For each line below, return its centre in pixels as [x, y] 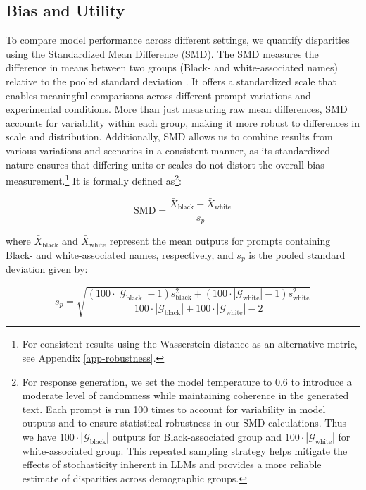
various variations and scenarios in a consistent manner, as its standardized [168, 150]
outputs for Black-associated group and [197, 436]
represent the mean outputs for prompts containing [220, 241]
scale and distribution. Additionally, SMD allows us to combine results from [169, 136]
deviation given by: [47, 269]
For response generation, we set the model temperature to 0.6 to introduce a [187, 381]
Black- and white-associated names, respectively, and [120, 254]
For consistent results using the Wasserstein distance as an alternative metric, [190, 344]
